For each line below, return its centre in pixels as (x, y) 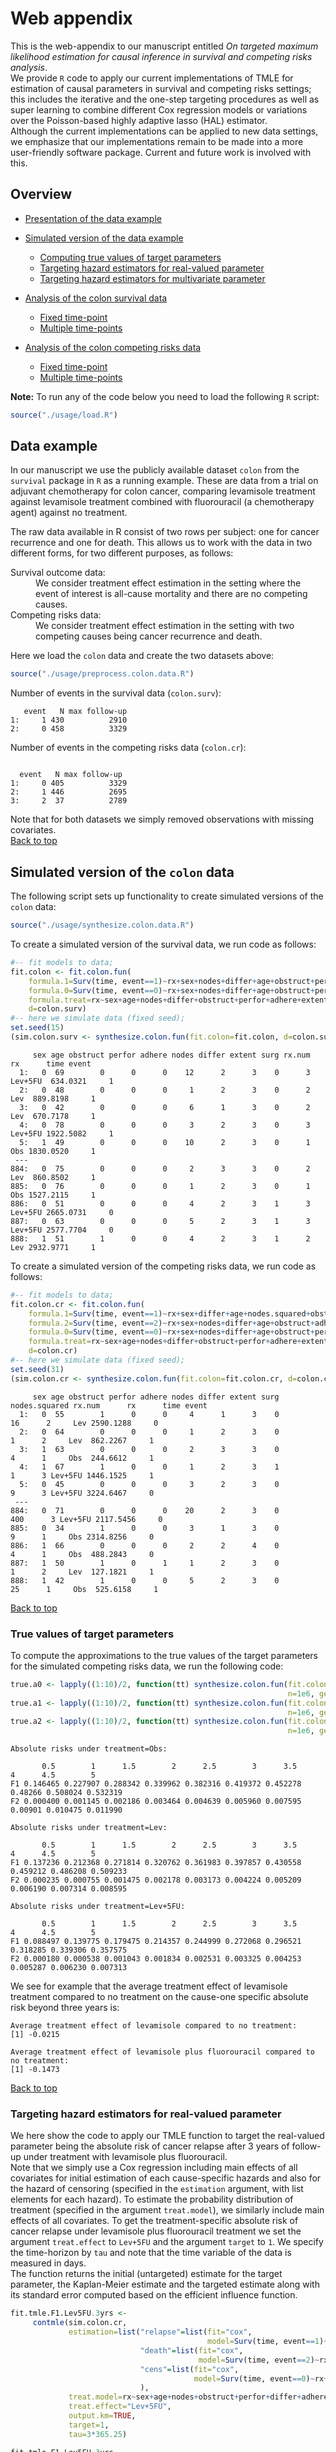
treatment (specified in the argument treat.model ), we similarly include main (167, 2210)
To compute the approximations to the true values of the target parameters (164, 1655)
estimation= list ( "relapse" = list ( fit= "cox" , (160, 2332)
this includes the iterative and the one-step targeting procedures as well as (165, 99)
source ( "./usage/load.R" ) (64, 415)
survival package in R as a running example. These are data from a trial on (164, 481)
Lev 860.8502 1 (53, 1177)
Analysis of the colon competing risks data (113, 347)
